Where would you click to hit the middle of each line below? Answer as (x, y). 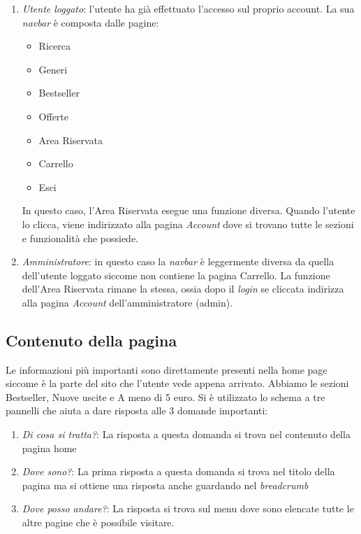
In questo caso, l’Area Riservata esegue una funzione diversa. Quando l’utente (189, 210)
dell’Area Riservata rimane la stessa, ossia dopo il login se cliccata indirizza (183, 289)
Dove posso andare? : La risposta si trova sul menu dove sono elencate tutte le (188, 508)
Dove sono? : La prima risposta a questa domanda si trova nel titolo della (178, 471)
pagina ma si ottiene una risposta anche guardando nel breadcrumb (165, 485)
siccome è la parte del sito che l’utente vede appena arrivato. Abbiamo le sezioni (177, 383)
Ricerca (54, 46)
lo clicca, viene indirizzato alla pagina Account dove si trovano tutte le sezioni (188, 224)
